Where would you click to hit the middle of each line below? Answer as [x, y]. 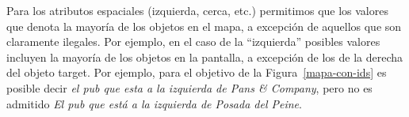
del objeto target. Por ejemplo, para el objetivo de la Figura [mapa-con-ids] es [197, 72]
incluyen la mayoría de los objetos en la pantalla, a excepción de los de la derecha [204, 57]
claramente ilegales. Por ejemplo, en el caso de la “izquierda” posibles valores [193, 42]
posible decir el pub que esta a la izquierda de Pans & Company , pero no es [189, 87]
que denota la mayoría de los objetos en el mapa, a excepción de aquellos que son [204, 26]
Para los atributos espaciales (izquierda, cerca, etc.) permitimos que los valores [197, 10]
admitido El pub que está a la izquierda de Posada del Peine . [154, 103]
